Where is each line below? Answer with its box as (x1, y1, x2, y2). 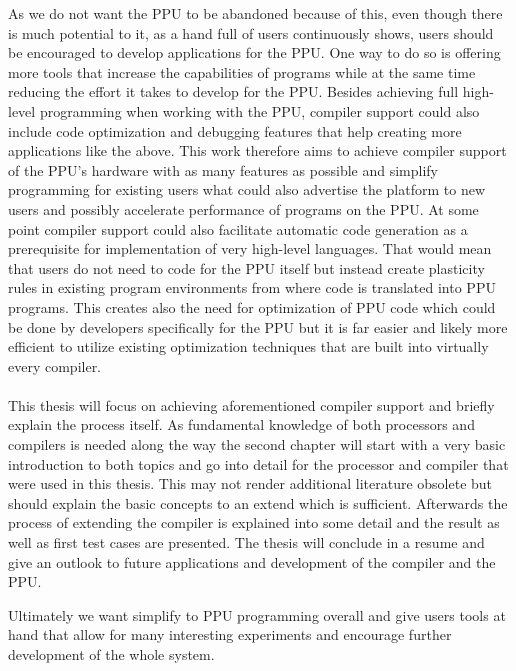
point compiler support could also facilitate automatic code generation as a (8, 218, 468, 239)
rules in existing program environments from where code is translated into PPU (8, 277, 496, 298)
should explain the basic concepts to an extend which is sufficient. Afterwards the (8, 492, 508, 513)
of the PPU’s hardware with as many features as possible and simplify (8, 159, 438, 180)
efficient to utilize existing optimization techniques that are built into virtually (8, 336, 489, 357)
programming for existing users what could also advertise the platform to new (8, 179, 486, 200)
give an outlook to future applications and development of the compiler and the (8, 551, 496, 572)
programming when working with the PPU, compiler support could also (39, 100, 480, 121)
